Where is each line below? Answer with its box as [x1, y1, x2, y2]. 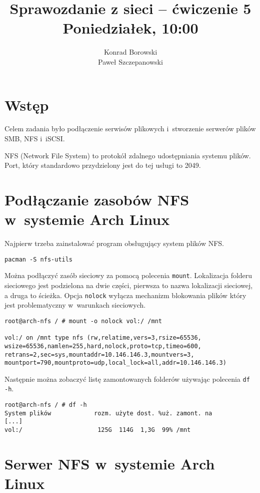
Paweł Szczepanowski [98, 56, 163, 67]
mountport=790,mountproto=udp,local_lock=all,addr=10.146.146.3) [4, 359, 226, 367]
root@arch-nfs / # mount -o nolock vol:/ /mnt [4, 317, 162, 325]
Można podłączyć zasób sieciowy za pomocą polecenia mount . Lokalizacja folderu [4, 270, 252, 281]
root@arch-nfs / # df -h [4, 401, 87, 409]
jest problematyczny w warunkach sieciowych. [4, 300, 146, 310]
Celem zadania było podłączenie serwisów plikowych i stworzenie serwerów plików [4, 123, 256, 134]
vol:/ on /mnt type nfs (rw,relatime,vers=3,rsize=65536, [4, 334, 201, 342]
